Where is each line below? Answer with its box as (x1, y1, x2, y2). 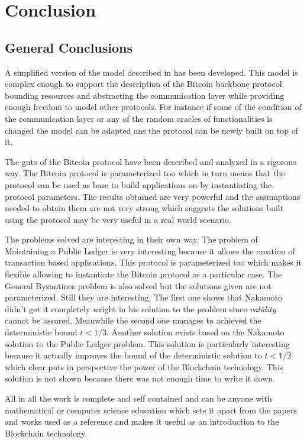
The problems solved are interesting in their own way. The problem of (5, 233, 258, 245)
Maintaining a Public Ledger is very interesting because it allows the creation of (5, 244, 295, 257)
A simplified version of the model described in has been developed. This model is (5, 66, 298, 78)
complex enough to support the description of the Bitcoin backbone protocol (5, 77, 282, 90)
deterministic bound (5, 326, 77, 338)
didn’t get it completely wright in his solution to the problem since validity (5, 302, 276, 315)
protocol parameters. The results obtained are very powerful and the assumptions (5, 190, 300, 202)
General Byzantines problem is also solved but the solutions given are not (5, 279, 272, 292)
